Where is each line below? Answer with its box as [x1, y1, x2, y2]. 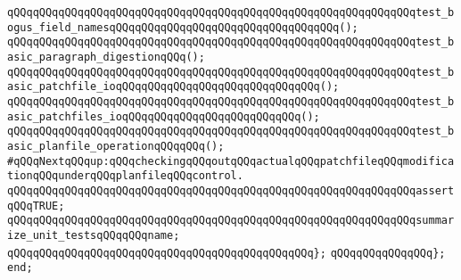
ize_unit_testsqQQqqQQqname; [7, 228, 180, 242]
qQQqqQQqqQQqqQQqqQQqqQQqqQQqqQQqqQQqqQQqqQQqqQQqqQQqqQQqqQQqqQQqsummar [7, 214, 455, 227]
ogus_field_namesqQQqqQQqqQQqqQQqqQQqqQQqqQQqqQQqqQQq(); [7, 21, 358, 34]
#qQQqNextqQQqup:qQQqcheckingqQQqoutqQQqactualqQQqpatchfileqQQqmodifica [7, 154, 455, 168]
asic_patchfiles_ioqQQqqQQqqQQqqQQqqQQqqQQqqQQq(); [7, 110, 320, 123]
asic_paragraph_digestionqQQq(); [7, 50, 205, 63]
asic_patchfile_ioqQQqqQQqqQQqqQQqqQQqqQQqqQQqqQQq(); [7, 80, 340, 94]
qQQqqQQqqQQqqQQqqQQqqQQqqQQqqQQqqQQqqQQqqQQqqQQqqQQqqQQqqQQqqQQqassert [7, 184, 455, 197]
